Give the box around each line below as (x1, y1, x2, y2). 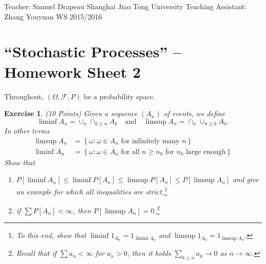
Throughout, (4, 91, 44, 101)
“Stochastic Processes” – (4, 41, 182, 62)
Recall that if (16, 248, 57, 258)
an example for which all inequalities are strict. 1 (16, 184, 167, 196)
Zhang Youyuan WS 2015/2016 (4, 11, 102, 21)
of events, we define (164, 108, 225, 119)
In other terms (4, 125, 50, 136)
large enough (186, 148, 226, 156)
